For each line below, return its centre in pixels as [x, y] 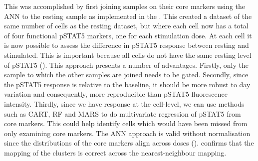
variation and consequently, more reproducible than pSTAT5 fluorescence [116, 94]
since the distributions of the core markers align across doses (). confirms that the [129, 143]
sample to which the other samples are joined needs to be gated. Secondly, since [126, 75]
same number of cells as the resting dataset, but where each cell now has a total [126, 26]
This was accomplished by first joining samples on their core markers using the [125, 6]
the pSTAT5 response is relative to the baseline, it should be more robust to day [127, 84]
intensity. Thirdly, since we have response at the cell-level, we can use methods [124, 103]
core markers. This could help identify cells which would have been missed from [126, 123]
